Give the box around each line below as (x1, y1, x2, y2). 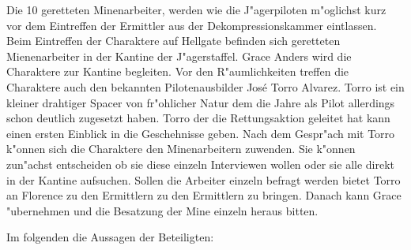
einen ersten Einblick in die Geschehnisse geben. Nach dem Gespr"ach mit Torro (6, 125, 395, 141)
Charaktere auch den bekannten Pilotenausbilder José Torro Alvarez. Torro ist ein (6, 78, 405, 95)
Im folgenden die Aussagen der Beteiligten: (6, 229, 214, 245)
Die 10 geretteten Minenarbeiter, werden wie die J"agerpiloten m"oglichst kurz (6, 2, 386, 17)
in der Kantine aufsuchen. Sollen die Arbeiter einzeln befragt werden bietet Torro (6, 171, 401, 188)
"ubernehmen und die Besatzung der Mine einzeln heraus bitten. (6, 202, 319, 218)
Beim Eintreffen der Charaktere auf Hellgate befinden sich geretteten (6, 32, 341, 49)
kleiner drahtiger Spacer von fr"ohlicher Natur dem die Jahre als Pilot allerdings (6, 94, 395, 110)
